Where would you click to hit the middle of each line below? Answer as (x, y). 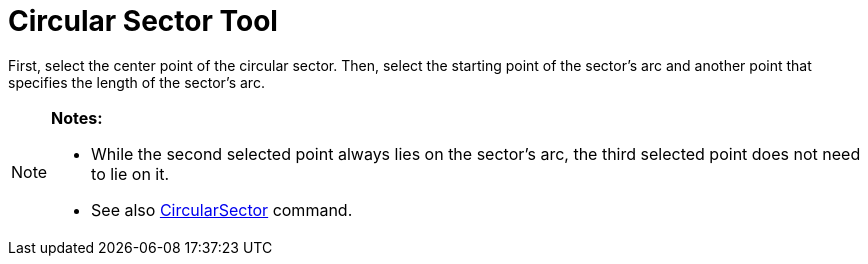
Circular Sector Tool (143, 21)
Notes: (77, 117)
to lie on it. (130, 173)
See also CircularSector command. (222, 209)
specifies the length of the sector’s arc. (136, 82)
